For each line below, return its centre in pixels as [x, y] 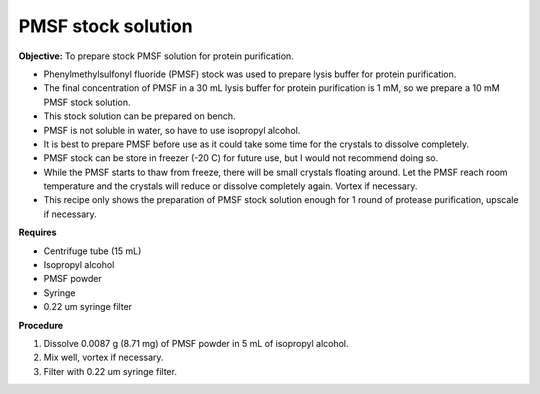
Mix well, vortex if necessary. [103, 357]
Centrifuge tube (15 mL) [92, 251]
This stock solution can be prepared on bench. [139, 116]
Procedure [41, 325]
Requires [37, 232]
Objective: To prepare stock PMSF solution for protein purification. [156, 56]
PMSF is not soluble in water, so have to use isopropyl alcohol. [172, 130]
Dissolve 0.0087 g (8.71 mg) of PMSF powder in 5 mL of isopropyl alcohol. [196, 343]
